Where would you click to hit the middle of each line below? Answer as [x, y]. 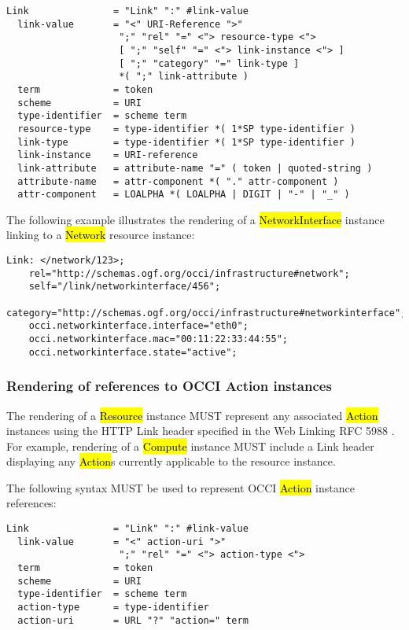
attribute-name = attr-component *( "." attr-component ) [178, 181]
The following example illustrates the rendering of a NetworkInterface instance [195, 219]
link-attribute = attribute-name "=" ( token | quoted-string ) [195, 168]
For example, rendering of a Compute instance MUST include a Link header [190, 446]
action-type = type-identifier [113, 607]
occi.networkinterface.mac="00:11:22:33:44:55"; [158, 339]
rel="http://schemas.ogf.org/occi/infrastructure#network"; [189, 273]
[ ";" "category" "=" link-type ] [209, 63]
